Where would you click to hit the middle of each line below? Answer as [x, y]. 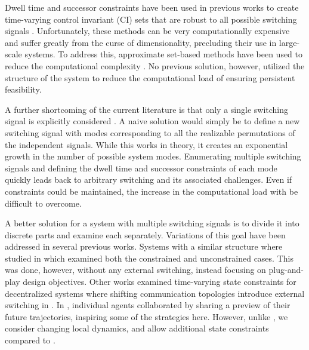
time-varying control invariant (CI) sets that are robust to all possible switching [151, 19]
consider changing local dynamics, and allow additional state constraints [137, 328]
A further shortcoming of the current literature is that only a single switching [147, 109]
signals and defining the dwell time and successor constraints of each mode [141, 168]
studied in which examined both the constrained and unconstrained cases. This [149, 258]
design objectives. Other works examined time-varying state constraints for [160, 282]
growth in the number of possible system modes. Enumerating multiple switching [153, 156]
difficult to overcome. [43, 203]
